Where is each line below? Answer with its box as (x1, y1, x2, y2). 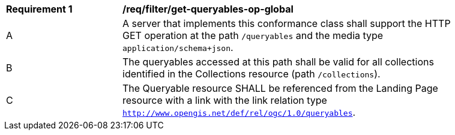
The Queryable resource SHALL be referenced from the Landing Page (122, 82, 438, 94)
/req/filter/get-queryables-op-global (122, 3, 294, 15)
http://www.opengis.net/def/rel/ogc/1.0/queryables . (122, 106, 356, 118)
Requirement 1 (6, 3, 73, 15)
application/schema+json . (122, 41, 234, 53)
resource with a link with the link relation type (122, 94, 327, 106)
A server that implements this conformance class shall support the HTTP (122, 17, 451, 29)
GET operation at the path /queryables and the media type (122, 29, 384, 41)
